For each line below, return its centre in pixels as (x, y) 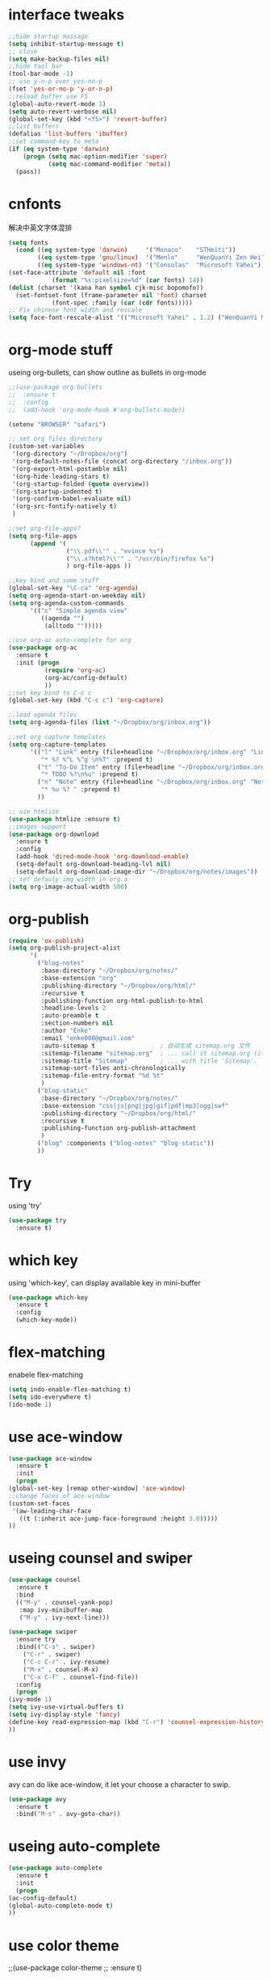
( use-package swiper (43, 1632)
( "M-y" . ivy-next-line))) (65, 1617)
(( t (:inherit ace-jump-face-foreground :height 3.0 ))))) (119, 1519)
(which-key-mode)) (47, 1320)
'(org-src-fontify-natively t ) (64, 506)
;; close (23, 51)
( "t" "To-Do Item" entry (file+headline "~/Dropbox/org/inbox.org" (153, 767)
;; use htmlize (34, 812)
